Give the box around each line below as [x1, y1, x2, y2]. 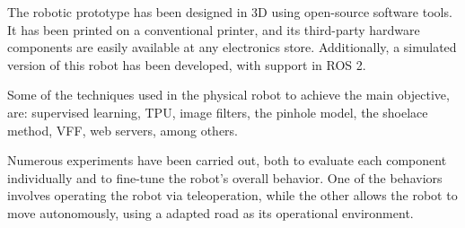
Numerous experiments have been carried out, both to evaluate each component [7, 151, 447, 170]
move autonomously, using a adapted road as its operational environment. [7, 203, 414, 222]
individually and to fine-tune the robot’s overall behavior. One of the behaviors [7, 168, 443, 187]
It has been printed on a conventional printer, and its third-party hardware [7, 20, 420, 39]
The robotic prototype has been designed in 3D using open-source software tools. [7, 3, 452, 21]
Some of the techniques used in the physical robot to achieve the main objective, [7, 85, 450, 104]
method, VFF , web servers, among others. [7, 120, 239, 139]
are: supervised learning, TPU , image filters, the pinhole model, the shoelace [7, 102, 428, 121]
